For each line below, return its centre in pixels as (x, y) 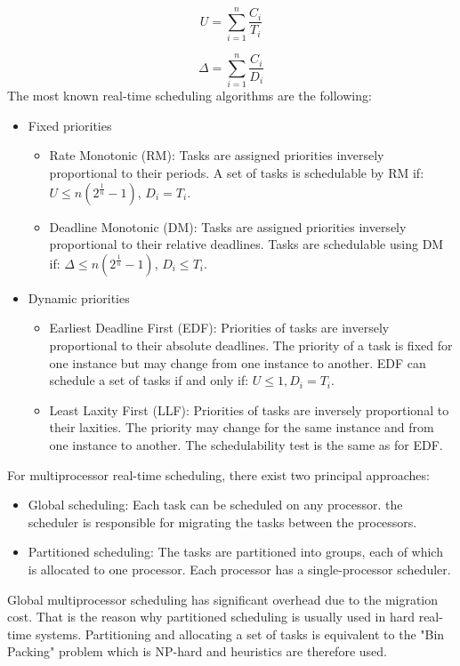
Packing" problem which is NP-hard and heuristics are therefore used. (197, 651)
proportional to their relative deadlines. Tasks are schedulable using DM (246, 244)
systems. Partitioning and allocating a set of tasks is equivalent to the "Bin (240, 634)
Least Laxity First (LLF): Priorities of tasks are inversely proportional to (249, 409)
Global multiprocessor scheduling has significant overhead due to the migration (223, 599)
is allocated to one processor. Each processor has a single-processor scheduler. (239, 569)
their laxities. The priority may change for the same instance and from (242, 427)
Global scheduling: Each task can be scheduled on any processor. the (215, 505)
